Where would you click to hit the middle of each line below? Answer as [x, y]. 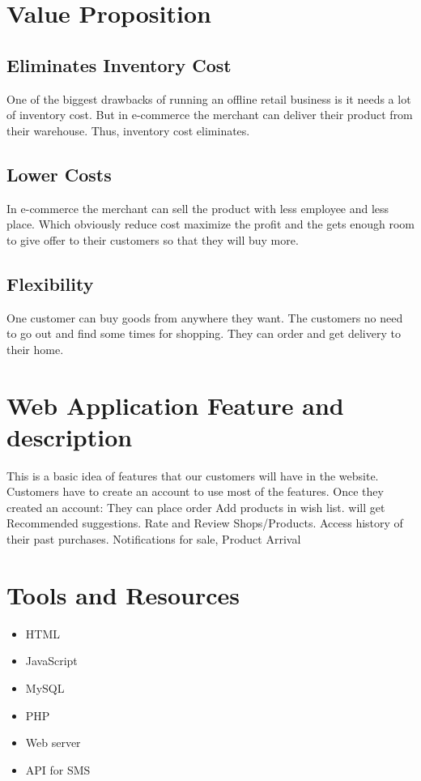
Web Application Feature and [175, 405]
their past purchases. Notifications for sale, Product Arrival [154, 539]
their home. [35, 349]
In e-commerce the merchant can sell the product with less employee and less [198, 208]
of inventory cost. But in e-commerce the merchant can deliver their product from [210, 115]
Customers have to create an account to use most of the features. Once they [195, 491]
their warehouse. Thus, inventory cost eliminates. [128, 130]
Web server [53, 743]
